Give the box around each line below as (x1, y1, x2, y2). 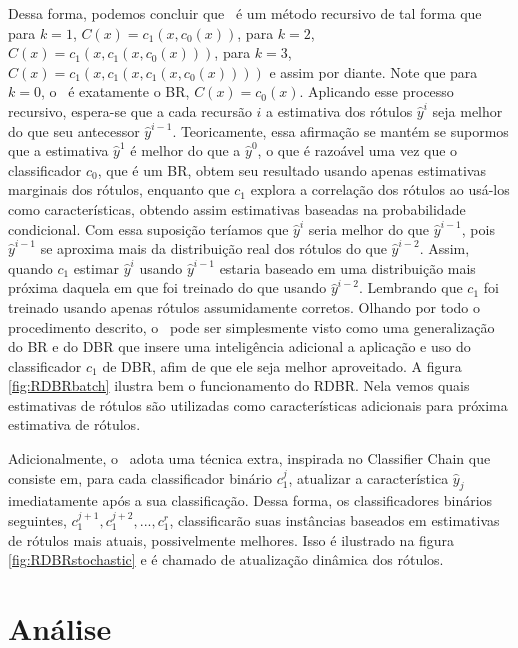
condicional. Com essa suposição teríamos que (8, 218, 289, 239)
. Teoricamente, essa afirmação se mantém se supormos (172, 120, 509, 141)
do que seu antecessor (8, 120, 140, 141)
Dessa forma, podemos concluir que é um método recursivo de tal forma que (8, 3, 482, 23)
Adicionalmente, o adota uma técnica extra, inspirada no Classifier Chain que (8, 448, 491, 469)
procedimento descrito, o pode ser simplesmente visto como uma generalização (8, 316, 495, 337)
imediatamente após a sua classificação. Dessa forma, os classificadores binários (8, 490, 493, 511)
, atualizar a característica (288, 467, 449, 488)
